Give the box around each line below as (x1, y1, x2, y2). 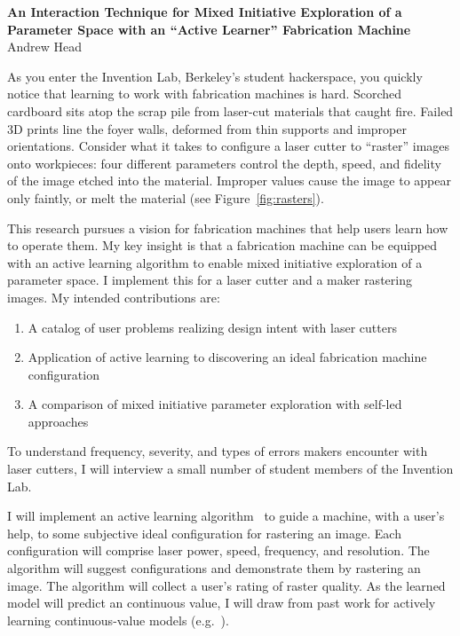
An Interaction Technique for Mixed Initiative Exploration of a (7, 3, 402, 20)
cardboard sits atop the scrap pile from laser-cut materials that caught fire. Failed (7, 101, 454, 120)
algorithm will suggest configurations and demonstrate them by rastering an (7, 559, 421, 577)
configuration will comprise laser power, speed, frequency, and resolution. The (7, 541, 430, 560)
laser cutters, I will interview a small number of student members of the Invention (7, 459, 454, 478)
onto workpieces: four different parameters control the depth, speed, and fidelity (7, 153, 441, 172)
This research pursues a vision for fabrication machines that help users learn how (7, 218, 448, 237)
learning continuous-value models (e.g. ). (7, 610, 229, 629)
